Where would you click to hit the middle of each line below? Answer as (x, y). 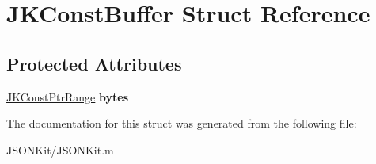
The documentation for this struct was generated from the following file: (182, 123)
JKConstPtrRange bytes (67, 96)
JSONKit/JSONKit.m (60, 149)
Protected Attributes (94, 63)
